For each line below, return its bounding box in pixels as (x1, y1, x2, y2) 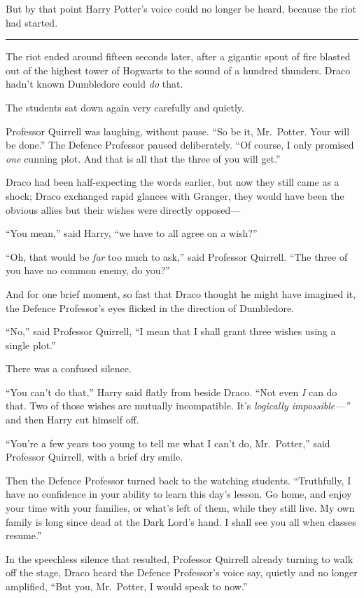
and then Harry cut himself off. (6, 412, 139, 427)
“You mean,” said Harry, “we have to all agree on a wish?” (6, 226, 258, 240)
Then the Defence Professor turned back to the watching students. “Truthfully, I (6, 473, 351, 487)
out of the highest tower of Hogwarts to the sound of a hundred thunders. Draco (6, 62, 351, 77)
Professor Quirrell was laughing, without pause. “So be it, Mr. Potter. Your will (6, 123, 350, 138)
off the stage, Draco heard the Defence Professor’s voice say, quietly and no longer (6, 565, 358, 580)
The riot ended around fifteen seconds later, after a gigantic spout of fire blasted (6, 49, 351, 64)
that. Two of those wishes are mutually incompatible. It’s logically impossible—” (6, 398, 350, 413)
